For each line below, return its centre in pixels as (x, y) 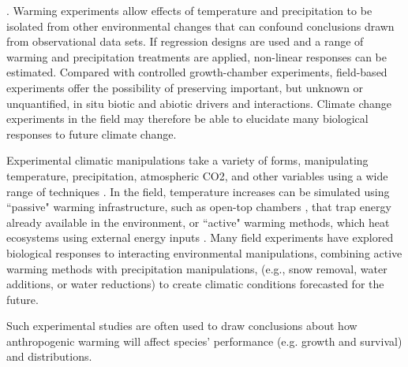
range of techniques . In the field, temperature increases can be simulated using (198, 191)
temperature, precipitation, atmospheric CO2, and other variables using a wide (197, 175)
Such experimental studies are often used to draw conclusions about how (182, 326)
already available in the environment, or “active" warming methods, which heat (198, 222)
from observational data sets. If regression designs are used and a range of (185, 41)
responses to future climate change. (92, 133)
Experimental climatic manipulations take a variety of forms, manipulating (187, 160)
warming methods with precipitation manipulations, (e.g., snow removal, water (197, 268)
